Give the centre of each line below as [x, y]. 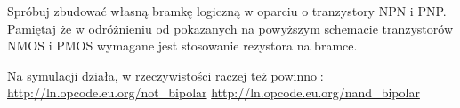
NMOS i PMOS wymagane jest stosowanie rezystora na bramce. [182, 46]
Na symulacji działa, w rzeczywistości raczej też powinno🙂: [165, 75]
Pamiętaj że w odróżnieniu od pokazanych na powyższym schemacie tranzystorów [230, 28]
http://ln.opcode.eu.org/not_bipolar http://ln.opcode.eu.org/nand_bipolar [214, 93]
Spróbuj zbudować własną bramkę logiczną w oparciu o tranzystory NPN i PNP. [227, 11]
